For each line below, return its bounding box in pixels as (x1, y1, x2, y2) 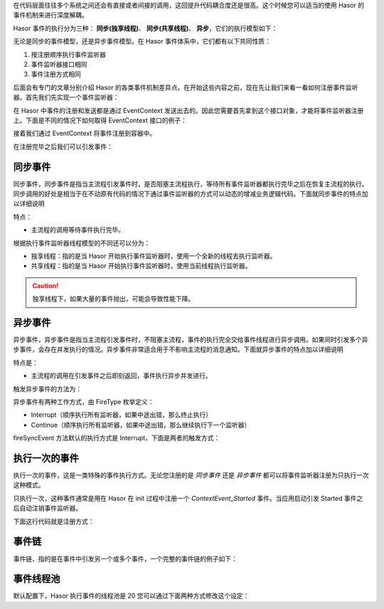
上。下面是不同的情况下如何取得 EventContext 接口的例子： (13, 116, 188, 125)
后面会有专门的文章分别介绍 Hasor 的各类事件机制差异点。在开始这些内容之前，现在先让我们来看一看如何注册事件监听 (13, 83, 358, 92)
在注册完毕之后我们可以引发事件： (13, 142, 113, 151)
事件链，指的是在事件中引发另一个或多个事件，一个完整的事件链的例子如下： (13, 554, 238, 563)
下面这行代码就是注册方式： (13, 517, 95, 526)
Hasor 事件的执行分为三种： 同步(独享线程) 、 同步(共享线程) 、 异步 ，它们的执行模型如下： (13, 23, 278, 32)
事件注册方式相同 (31, 70, 81, 78)
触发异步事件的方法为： (13, 384, 82, 393)
